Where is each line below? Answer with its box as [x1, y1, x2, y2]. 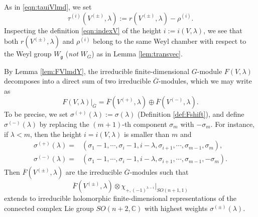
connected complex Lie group [4, 202, 94, 213]
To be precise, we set [4, 109, 68, 119]
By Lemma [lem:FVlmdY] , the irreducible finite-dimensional [4, 65, 190, 76]
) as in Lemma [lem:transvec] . [91, 48, 183, 59]
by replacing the [39, 119, 89, 129]
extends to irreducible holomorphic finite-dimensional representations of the [4, 193, 236, 203]
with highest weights [144, 202, 208, 213]
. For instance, [210, 119, 255, 129]
